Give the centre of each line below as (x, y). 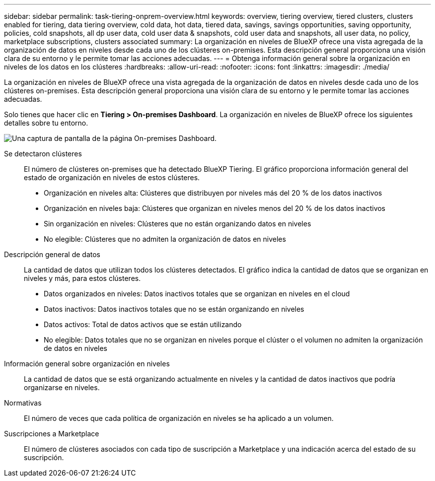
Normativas (23, 403)
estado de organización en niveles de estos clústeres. (112, 177)
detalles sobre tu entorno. (46, 123)
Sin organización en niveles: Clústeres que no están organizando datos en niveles (178, 224)
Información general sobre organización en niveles (87, 364)
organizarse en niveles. (62, 387)
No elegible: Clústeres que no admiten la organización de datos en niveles (165, 239)
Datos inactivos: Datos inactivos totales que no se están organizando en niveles (174, 309)
